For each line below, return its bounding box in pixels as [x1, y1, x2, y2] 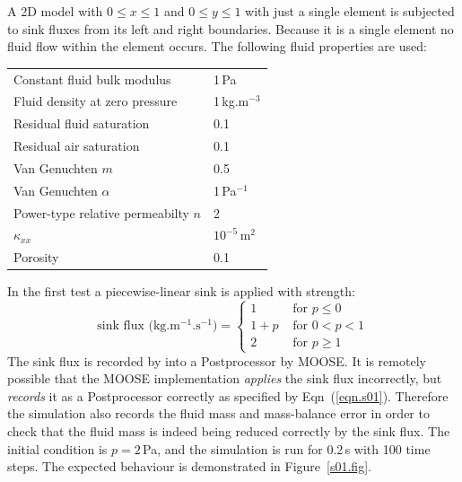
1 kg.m [213, 92, 249, 110]
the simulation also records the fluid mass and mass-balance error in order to [7, 404, 430, 423]
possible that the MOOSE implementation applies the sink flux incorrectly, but [7, 369, 442, 388]
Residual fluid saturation [13, 114, 150, 133]
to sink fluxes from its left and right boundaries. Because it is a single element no [7, 19, 454, 38]
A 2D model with [7, 2, 103, 20]
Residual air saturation [13, 136, 140, 155]
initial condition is [7, 439, 108, 458]
